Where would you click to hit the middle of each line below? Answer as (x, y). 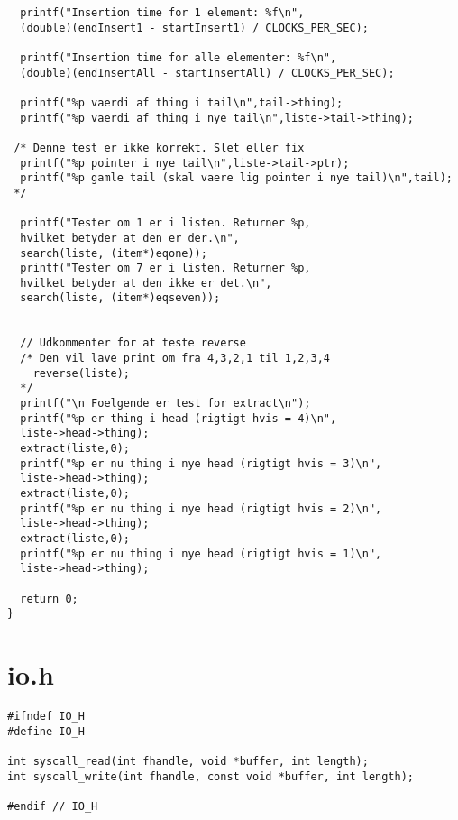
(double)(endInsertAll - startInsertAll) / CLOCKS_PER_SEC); (207, 73)
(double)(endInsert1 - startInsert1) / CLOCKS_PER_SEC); (194, 28)
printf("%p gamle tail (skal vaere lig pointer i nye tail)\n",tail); (236, 178)
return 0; (49, 599)
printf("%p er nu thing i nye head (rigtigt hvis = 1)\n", (201, 553)
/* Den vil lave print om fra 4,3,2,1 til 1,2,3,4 (175, 359)
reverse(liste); (82, 373)
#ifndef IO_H (46, 717)
